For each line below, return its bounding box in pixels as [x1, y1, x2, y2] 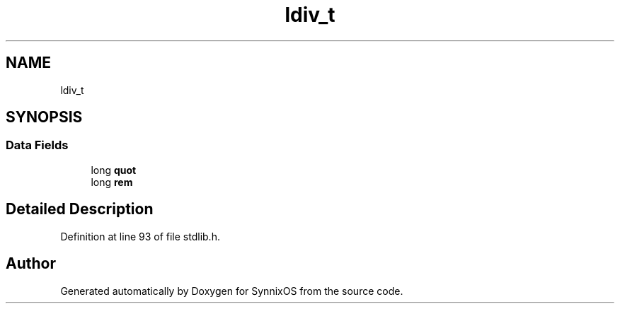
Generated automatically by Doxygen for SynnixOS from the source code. [60, 284, 403, 297]
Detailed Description [6, 200, 154, 218]
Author [6, 255, 56, 273]
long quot [91, 163, 137, 176]
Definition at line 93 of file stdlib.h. [60, 230, 220, 243]
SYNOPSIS [6, 108, 83, 127]
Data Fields [6, 138, 69, 153]
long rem [91, 175, 133, 188]
